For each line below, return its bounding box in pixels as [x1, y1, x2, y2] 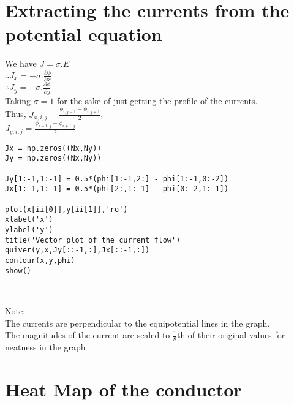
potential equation [5, 21, 162, 46]
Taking [5, 94, 31, 107]
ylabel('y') [5, 225, 53, 235]
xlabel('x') [5, 215, 53, 224]
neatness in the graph [5, 340, 86, 353]
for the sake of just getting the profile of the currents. [57, 94, 258, 107]
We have [5, 56, 37, 69]
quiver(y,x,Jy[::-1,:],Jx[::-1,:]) [5, 246, 150, 255]
